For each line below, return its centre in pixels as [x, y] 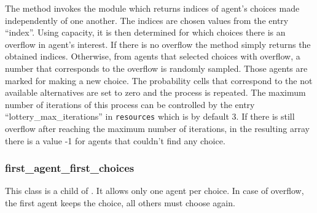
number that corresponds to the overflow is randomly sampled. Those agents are [156, 68]
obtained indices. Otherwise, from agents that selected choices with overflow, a [153, 56]
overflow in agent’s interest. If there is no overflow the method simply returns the [158, 44]
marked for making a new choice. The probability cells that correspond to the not [159, 80]
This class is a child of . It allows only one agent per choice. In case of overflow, [155, 191]
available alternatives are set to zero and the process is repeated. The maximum [155, 92]
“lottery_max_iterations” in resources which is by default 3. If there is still [150, 116]
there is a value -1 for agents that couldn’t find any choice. [115, 140]
